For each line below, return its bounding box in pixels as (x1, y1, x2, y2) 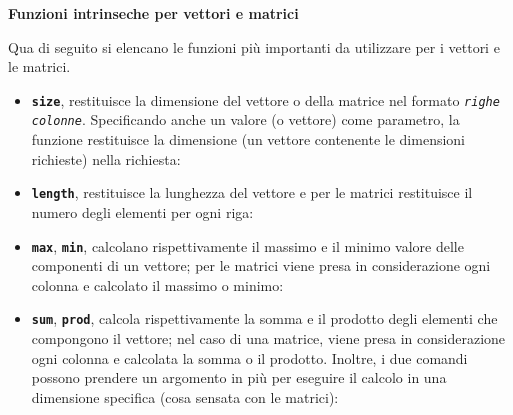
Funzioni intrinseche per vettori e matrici (8, 3, 299, 23)
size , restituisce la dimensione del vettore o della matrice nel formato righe (31, 89, 500, 110)
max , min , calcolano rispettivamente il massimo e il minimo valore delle (31, 235, 464, 256)
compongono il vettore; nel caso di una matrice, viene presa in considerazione (31, 328, 506, 349)
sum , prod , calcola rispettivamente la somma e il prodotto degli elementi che (31, 308, 498, 329)
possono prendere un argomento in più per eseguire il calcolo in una (31, 367, 447, 388)
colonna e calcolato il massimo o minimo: (31, 274, 284, 295)
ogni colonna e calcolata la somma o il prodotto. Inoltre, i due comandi (31, 347, 468, 368)
